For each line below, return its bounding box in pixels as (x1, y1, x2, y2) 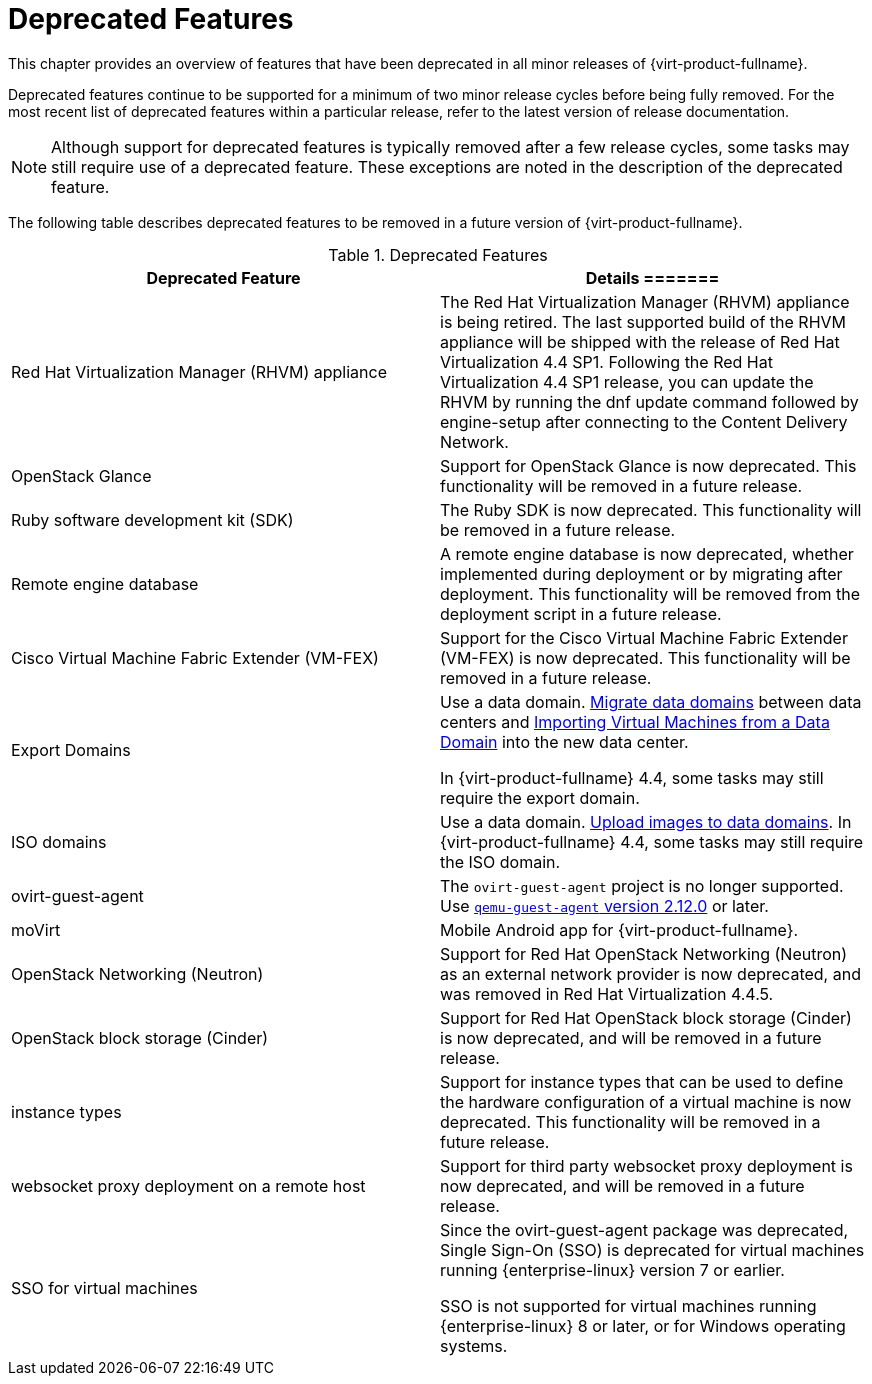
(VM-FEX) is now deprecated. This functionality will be (440, 647, 851, 668)
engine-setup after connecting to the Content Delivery (440, 411, 848, 432)
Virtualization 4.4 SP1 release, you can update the (440, 371, 814, 392)
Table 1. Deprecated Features (328, 244, 548, 265)
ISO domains (11, 831, 107, 852)
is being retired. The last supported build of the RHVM (440, 311, 847, 332)
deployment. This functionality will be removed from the (440, 583, 861, 604)
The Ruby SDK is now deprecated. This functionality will (440, 499, 862, 520)
